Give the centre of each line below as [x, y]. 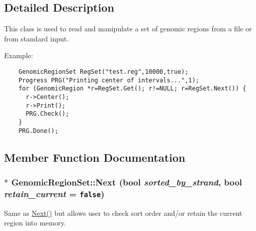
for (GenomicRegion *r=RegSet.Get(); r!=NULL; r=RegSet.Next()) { [132, 89]
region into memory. [35, 223]
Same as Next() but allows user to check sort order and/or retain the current [123, 213]
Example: [19, 55]
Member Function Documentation [95, 157]
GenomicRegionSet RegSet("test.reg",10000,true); [104, 72]
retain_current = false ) [54, 193]
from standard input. [37, 38]
